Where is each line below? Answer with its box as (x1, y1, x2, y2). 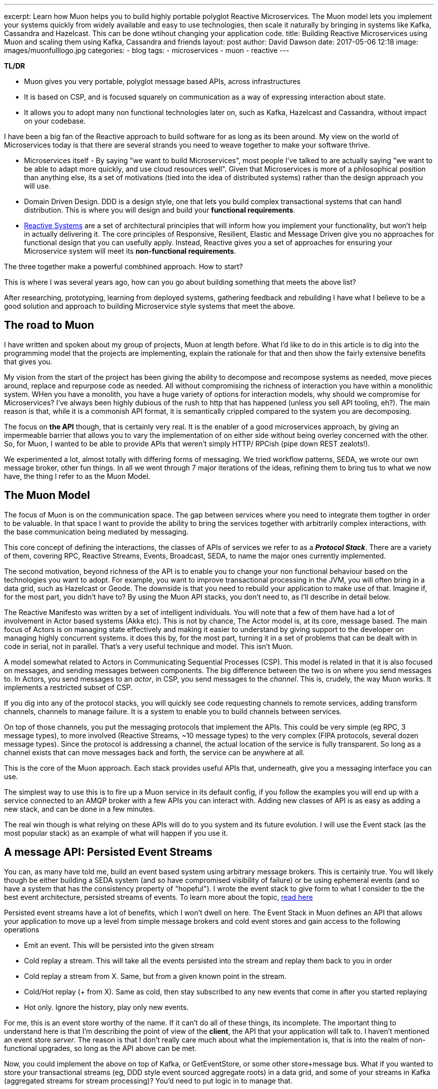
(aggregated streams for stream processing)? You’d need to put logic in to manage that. (4, 1076, 292, 1085)
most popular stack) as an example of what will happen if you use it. (4, 828, 228, 837)
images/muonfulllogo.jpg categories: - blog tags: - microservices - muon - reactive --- (4, 46, 289, 55)
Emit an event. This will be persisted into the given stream (24, 940, 214, 949)
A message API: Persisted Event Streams (4, 846, 212, 859)
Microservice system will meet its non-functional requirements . (24, 247, 236, 255)
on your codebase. (24, 117, 86, 125)
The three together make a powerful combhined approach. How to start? (4, 262, 243, 271)
